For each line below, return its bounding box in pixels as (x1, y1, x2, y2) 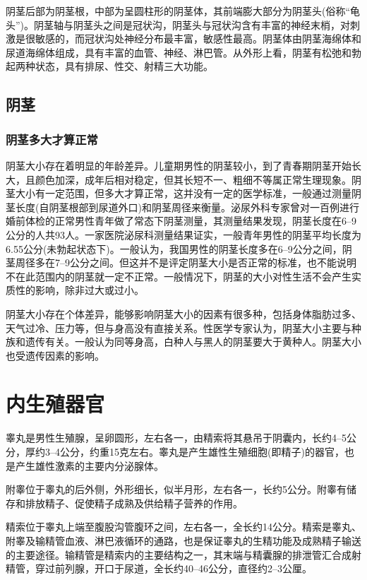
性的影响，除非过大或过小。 (15, 283, 144, 297)
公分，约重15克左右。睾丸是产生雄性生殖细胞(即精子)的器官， (59, 444, 344, 458)
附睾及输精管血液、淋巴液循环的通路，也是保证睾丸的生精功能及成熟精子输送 (6, 533, 361, 548)
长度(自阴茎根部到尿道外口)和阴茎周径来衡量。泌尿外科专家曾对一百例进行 (15, 199, 359, 214)
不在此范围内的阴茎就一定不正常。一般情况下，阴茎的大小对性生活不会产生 (6, 268, 351, 283)
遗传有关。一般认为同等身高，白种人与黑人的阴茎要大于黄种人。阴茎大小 (25, 334, 361, 349)
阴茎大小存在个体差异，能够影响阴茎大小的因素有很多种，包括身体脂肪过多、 (6, 306, 361, 321)
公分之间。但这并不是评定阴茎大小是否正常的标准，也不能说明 (69, 255, 356, 270)
